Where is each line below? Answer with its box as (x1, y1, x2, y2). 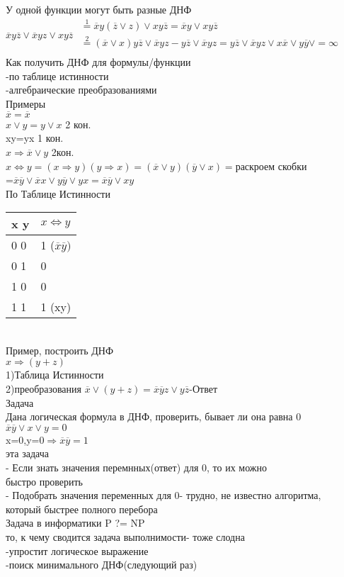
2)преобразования (6, 381, 82, 396)
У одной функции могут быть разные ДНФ (6, 2, 192, 16)
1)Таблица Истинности (6, 367, 104, 382)
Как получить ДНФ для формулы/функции (6, 55, 191, 69)
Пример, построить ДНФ (6, 342, 113, 357)
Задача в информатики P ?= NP (6, 515, 145, 530)
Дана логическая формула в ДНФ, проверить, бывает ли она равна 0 (6, 409, 302, 424)
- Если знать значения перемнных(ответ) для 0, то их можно (6, 460, 267, 475)
